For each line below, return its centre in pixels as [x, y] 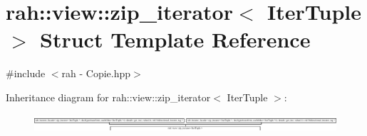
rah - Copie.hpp [96, 73]
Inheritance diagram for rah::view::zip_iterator [108, 97]
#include [26, 73]
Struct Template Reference [175, 39]
